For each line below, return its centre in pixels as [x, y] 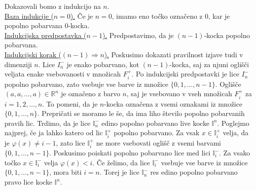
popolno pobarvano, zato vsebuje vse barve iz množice [86, 84]
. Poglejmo [233, 123]
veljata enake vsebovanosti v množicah [63, 74]
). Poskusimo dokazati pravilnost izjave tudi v [174, 54]
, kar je [219, 16]
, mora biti [65, 172]
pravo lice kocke [28, 182]
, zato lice [71, 142]
